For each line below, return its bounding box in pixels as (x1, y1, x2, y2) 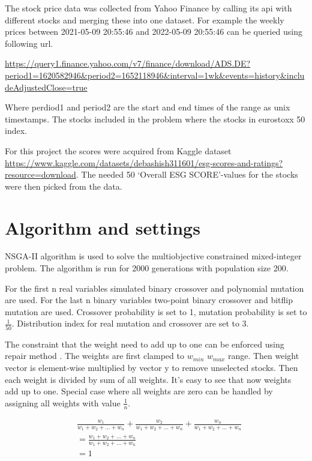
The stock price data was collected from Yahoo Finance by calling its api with (5, 2, 292, 14)
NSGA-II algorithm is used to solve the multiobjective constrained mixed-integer (5, 250, 302, 262)
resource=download (5, 168, 76, 181)
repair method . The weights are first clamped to (5, 349, 184, 362)
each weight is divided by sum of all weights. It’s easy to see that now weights (5, 373, 292, 385)
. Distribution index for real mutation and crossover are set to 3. (11, 317, 249, 330)
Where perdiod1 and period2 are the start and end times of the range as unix (5, 101, 290, 113)
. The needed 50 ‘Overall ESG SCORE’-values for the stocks (76, 168, 298, 181)
